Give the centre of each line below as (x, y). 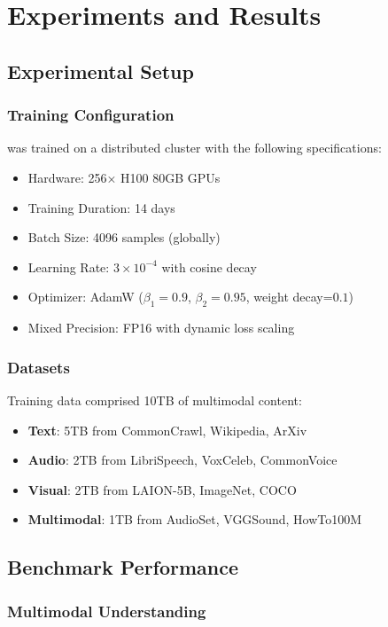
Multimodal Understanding (107, 611)
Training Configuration (91, 115)
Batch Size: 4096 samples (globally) (124, 237)
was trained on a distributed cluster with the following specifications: (194, 148)
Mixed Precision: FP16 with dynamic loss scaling (161, 328)
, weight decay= (289, 297)
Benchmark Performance (123, 567)
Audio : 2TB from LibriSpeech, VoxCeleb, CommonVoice (182, 460)
